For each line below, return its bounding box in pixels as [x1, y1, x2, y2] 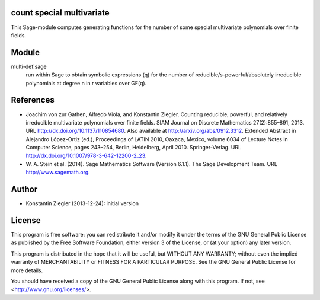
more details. [11, 267, 43, 274]
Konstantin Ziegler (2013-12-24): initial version [25, 200, 139, 207]
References [11, 95, 55, 105]
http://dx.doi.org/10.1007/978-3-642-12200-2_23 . [25, 152, 147, 159]
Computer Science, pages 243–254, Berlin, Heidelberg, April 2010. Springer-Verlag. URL [25, 144, 242, 151]
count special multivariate [11, 8, 110, 18]
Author [11, 184, 38, 194]
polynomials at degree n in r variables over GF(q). [25, 79, 147, 87]
